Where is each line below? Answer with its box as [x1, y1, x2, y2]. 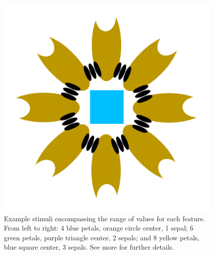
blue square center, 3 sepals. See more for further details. [4, 242, 174, 252]
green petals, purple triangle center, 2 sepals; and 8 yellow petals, [4, 232, 200, 242]
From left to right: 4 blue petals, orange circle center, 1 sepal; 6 [4, 223, 193, 233]
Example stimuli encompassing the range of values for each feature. [4, 213, 205, 223]
